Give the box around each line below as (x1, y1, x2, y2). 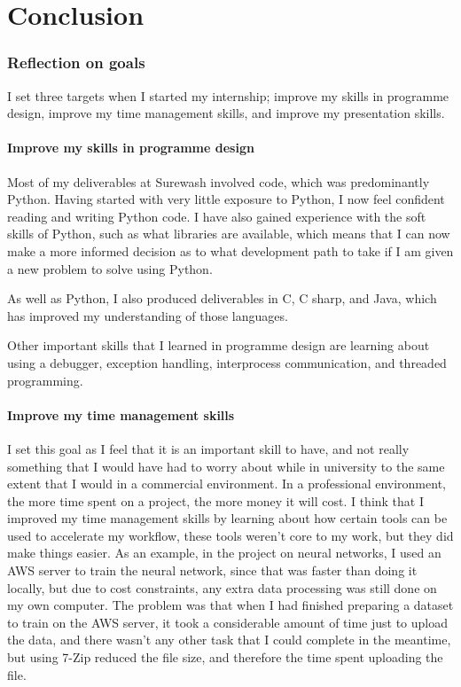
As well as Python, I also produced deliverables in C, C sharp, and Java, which (7, 289, 437, 308)
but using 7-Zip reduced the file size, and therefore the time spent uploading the (7, 648, 443, 667)
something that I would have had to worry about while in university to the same (7, 457, 445, 475)
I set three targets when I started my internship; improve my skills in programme (7, 86, 449, 105)
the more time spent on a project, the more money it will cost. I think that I (7, 491, 425, 510)
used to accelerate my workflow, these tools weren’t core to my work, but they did (7, 526, 454, 544)
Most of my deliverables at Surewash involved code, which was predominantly (7, 172, 430, 191)
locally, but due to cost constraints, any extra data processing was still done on (7, 578, 437, 597)
